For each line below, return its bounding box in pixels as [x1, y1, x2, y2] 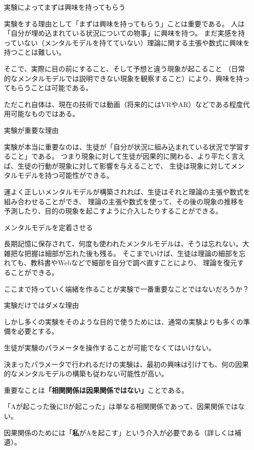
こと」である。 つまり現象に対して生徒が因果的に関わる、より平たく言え [10, 151, 245, 161]
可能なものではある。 [10, 108, 79, 119]
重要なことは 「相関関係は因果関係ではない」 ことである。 [4, 385, 189, 395]
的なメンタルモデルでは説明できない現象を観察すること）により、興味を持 [4, 73, 243, 83]
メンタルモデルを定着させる [4, 222, 93, 232]
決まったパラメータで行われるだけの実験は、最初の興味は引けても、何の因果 [4, 359, 249, 369]
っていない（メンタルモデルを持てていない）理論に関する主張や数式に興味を [4, 37, 250, 47]
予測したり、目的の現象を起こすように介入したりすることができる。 [4, 206, 222, 216]
